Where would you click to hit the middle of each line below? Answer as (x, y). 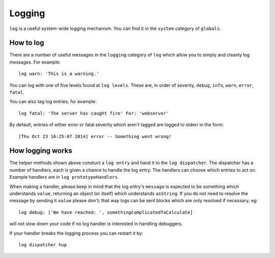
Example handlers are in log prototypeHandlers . (64, 177)
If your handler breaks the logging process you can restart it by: (76, 233)
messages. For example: (35, 62)
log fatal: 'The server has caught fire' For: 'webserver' (94, 113)
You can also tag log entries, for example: (53, 102)
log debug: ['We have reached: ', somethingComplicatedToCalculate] (106, 212)
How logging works (41, 151)
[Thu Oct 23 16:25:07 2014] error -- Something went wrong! (95, 136)
